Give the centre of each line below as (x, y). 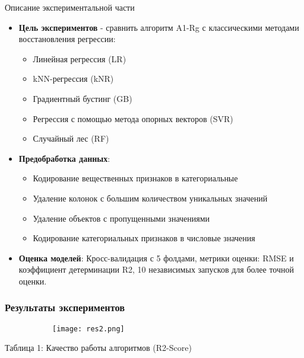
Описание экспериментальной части (70, 7)
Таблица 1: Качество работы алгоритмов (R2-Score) (98, 348)
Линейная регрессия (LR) (80, 58)
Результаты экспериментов (65, 307)
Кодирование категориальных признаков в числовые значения (144, 238)
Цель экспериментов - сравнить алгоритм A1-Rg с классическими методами (159, 27)
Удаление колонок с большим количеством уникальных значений (150, 198)
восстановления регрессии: (67, 39)
